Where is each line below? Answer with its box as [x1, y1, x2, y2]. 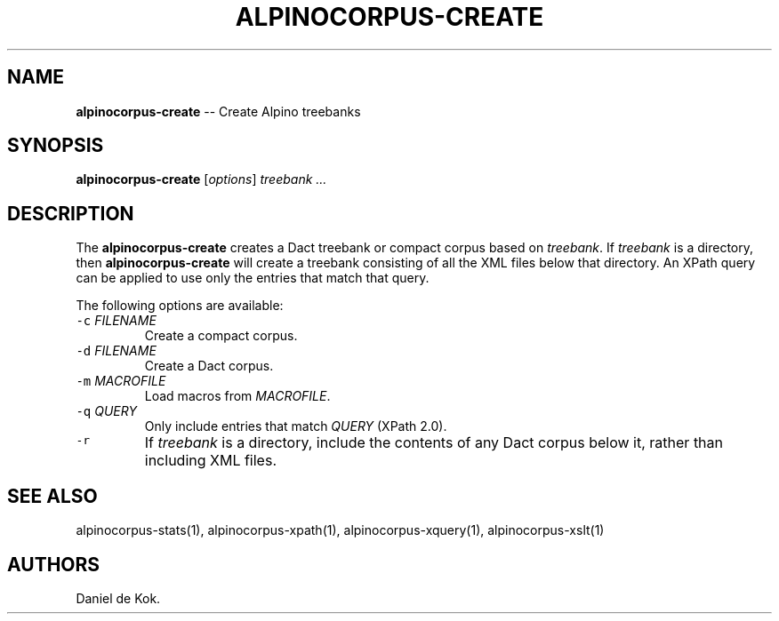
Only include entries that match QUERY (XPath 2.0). [144, 418, 447, 434]
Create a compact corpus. [144, 328, 298, 344]
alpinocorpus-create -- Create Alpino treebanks [76, 103, 361, 119]
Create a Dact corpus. [144, 358, 274, 374]
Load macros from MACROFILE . [144, 388, 331, 404]
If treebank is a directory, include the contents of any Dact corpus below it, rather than [144, 434, 724, 452]
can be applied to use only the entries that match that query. [76, 270, 430, 286]
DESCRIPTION [7, 202, 134, 225]
